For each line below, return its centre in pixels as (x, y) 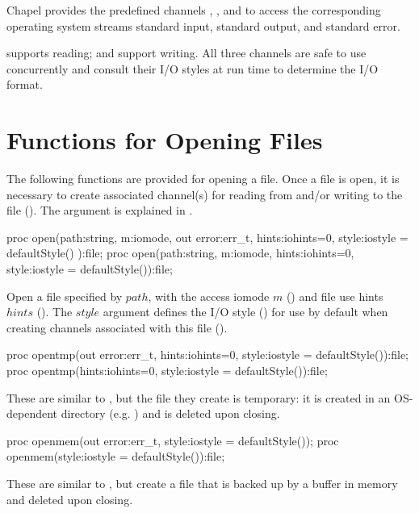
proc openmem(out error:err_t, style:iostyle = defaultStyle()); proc (173, 440)
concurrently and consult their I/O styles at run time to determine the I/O (193, 68)
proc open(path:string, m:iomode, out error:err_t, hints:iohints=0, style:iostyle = (207, 237)
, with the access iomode (209, 296)
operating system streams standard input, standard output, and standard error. (203, 25)
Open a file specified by (65, 296)
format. (25, 84)
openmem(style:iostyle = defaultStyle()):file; (116, 456)
